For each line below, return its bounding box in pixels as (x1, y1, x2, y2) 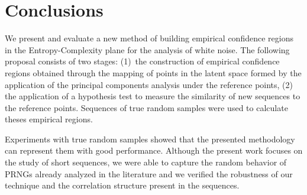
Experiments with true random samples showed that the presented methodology (5, 132, 295, 145)
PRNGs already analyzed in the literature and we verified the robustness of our (5, 167, 293, 180)
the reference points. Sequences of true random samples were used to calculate (5, 101, 288, 113)
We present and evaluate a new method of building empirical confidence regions (5, 32, 293, 44)
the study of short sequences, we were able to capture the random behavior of (5, 156, 287, 168)
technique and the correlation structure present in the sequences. (5, 179, 240, 191)
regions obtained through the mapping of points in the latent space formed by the (5, 66, 302, 79)
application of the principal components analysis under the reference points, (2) (5, 78, 293, 90)
